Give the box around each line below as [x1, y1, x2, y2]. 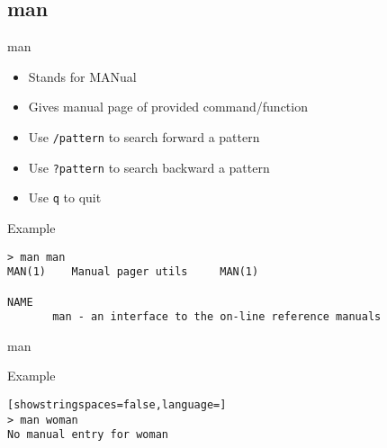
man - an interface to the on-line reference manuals [52, 310, 382, 324]
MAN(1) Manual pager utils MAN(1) [7, 265, 259, 279]
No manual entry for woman [7, 428, 168, 442]
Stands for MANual [28, 67, 137, 85]
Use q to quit [28, 188, 102, 207]
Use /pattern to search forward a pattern [28, 127, 260, 146]
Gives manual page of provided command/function [28, 97, 308, 116]
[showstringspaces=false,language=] [7, 399, 227, 412]
